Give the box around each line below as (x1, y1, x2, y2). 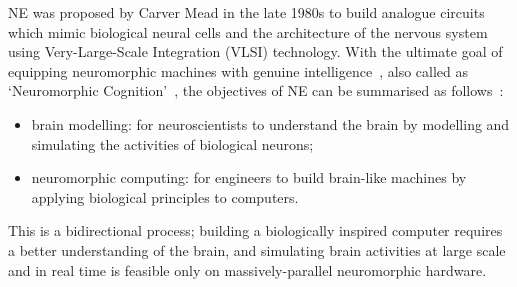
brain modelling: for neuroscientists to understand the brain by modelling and (31, 113, 510, 134)
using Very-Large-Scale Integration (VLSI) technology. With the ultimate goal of (8, 41, 503, 62)
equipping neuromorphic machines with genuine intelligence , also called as (8, 60, 468, 81)
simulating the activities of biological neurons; (31, 133, 314, 154)
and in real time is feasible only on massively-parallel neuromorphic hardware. (8, 259, 487, 280)
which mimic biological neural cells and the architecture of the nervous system (8, 21, 488, 42)
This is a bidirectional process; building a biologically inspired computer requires (8, 220, 503, 241)
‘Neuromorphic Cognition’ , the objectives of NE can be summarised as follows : (8, 80, 504, 101)
